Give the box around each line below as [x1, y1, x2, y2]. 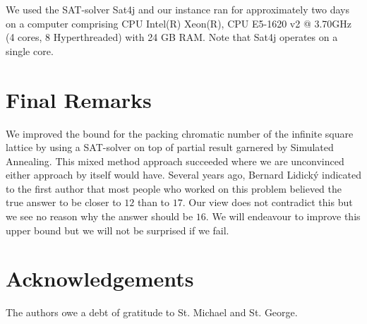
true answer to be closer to [6, 195, 121, 210]
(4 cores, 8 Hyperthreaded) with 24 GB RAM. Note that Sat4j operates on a [6, 30, 338, 44]
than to [137, 195, 170, 210]
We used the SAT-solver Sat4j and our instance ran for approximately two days [6, 2, 350, 16]
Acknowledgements [6, 264, 194, 293]
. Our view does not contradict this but [182, 195, 353, 210]
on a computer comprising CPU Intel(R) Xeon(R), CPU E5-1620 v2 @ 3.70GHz [6, 16, 352, 30]
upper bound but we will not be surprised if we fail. [6, 222, 229, 237]
